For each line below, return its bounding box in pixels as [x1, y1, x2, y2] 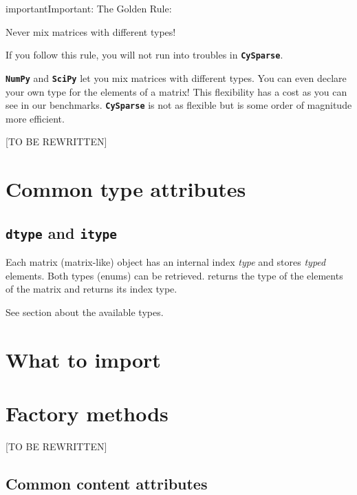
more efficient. [6, 111, 65, 125]
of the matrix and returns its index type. [6, 282, 177, 296]
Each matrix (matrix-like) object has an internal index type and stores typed [6, 255, 326, 269]
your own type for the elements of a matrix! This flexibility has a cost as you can [6, 84, 347, 98]
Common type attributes [6, 175, 246, 203]
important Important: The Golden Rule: [6, 1, 172, 15]
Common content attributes [6, 472, 208, 494]
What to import [6, 345, 161, 373]
